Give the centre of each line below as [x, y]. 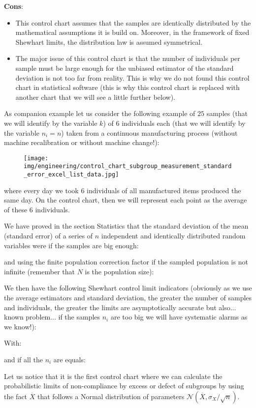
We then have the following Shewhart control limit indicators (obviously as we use [128, 288]
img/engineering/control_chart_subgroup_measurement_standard [128, 166]
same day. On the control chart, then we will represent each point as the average [126, 200]
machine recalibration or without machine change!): [82, 142]
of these [16, 209]
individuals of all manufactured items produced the [164, 190]
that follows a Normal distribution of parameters [111, 396]
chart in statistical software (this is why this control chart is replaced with [128, 87]
